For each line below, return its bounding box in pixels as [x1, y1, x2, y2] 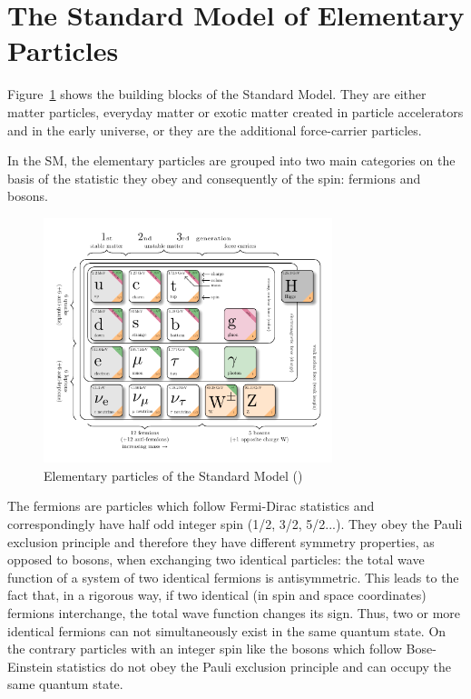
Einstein [7, 656, 54, 675]
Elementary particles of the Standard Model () [44, 465, 303, 484]
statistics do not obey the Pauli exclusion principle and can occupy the [56, 656, 451, 675]
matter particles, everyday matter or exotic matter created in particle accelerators [7, 102, 464, 121]
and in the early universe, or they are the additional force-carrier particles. [7, 120, 422, 139]
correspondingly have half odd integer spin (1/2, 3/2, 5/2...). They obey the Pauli [7, 514, 463, 533]
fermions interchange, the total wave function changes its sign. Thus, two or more [7, 603, 461, 622]
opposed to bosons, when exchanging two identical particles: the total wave [7, 550, 425, 569]
